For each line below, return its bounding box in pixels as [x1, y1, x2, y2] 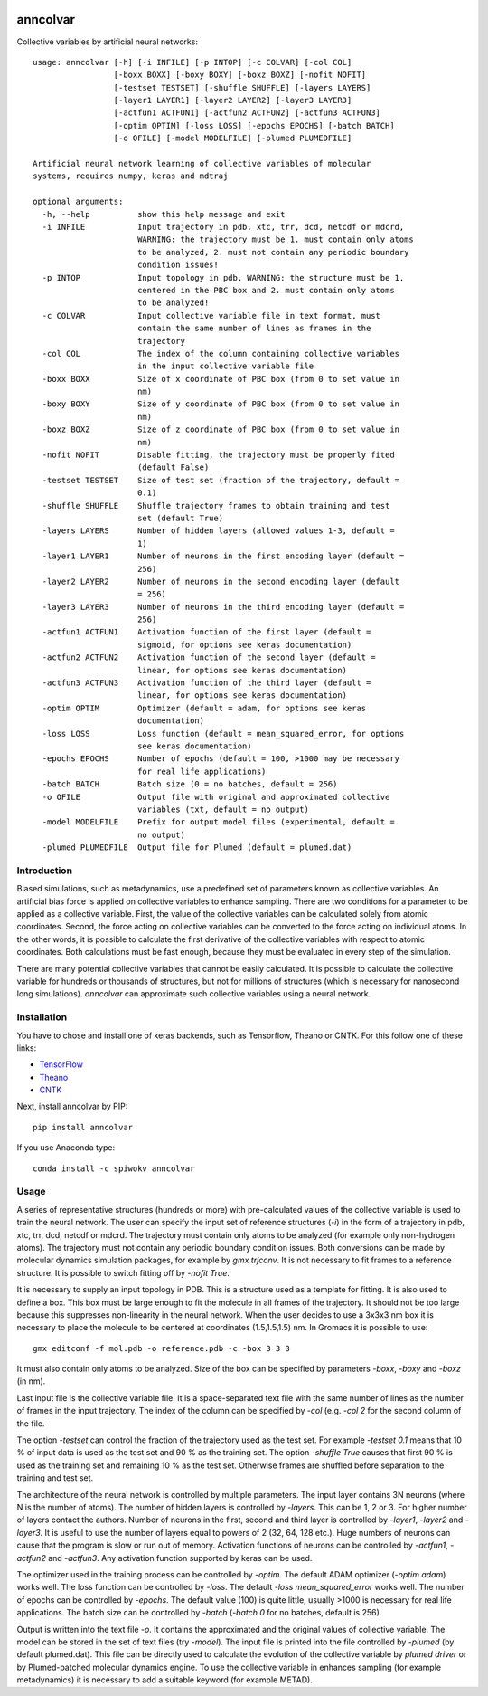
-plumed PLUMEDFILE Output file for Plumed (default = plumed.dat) [42, 843, 352, 853]
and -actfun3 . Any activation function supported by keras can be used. [48, 1552, 313, 1563]
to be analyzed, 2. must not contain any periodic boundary [136, 247, 409, 257]
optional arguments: [33, 196, 124, 207]
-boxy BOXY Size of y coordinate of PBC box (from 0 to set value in [42, 399, 400, 409]
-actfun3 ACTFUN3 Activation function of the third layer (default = [42, 678, 371, 688]
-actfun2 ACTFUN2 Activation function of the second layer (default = [42, 653, 376, 662]
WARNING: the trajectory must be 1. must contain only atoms [136, 234, 415, 244]
